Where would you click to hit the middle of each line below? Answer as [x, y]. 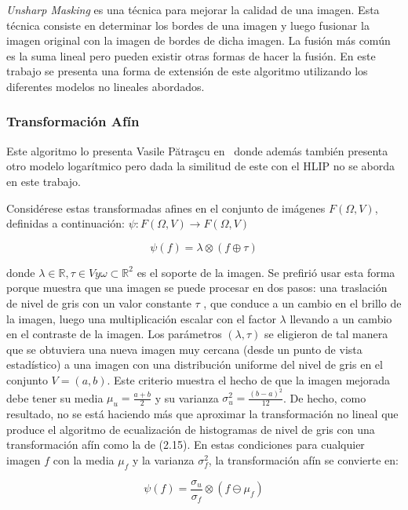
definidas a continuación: [66, 223]
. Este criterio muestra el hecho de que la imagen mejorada [249, 379]
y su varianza [187, 397]
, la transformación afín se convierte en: [304, 459]
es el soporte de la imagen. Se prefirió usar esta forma [266, 272]
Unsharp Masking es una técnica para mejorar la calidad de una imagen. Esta [193, 9]
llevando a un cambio [341, 318]
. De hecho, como [325, 397]
